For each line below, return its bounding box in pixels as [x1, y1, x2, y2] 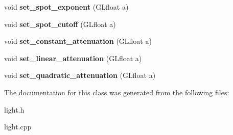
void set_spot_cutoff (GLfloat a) [4, 18, 116, 29]
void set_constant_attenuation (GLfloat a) [4, 36, 152, 46]
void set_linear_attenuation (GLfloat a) [4, 52, 142, 63]
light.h [4, 104, 25, 115]
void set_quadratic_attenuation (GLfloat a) [4, 70, 156, 80]
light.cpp [4, 121, 32, 132]
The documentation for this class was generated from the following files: [4, 87, 229, 97]
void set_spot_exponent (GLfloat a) [4, 2, 129, 12]
